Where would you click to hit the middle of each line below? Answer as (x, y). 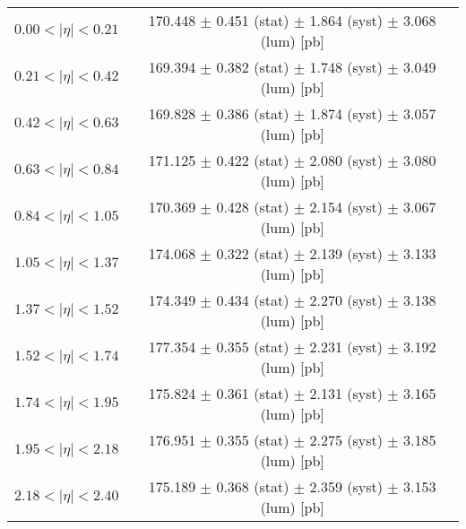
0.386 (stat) (253, 113)
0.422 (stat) (253, 160)
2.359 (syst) (346, 486)
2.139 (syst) (346, 253)
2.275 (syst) (346, 440)
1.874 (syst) (346, 113)
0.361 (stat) (253, 393)
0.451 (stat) (253, 20)
